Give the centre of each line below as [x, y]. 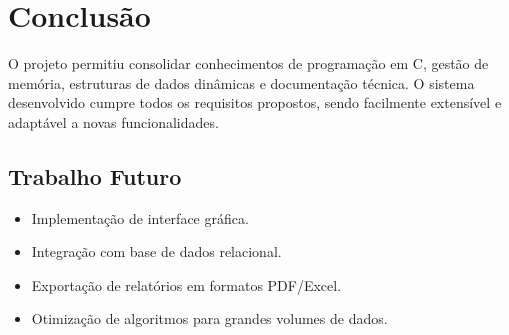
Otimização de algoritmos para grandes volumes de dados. [209, 318]
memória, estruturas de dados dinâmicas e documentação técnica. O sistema [241, 82]
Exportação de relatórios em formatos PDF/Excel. [186, 284]
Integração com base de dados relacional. [156, 251]
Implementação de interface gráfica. [140, 217]
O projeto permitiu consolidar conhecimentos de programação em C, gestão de [248, 63]
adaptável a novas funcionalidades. [113, 121]
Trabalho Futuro [95, 175]
